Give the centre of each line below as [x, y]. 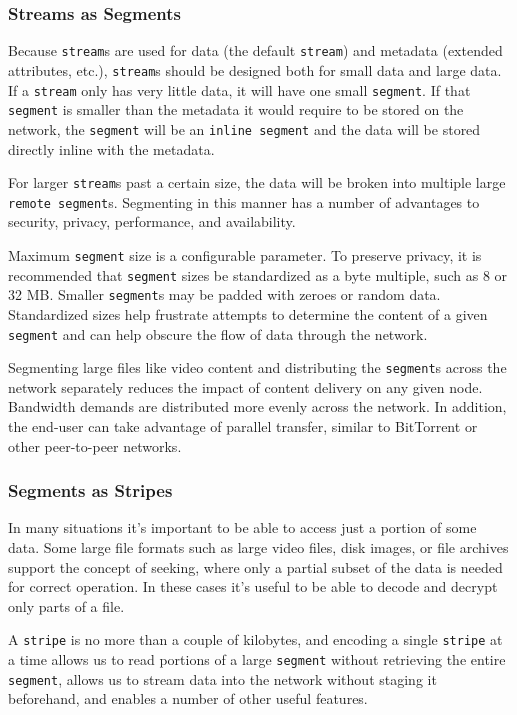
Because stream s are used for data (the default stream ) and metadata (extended [255, 50]
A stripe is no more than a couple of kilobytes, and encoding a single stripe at [255, 639]
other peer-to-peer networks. [95, 445]
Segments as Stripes [90, 490]
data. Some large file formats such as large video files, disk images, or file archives [258, 547]
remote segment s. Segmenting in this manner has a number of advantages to [244, 201]
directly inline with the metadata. [111, 148]
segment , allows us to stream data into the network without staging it [222, 678]
